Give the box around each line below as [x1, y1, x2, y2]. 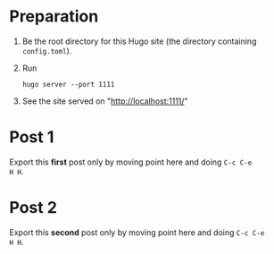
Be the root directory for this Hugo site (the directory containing [21, 36, 257, 47]
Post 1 [9, 127, 54, 148]
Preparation [9, 6, 99, 27]
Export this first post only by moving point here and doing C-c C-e [9, 157, 253, 167]
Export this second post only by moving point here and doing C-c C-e [9, 226, 265, 238]
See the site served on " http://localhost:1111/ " [21, 96, 189, 106]
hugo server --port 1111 [21, 80, 115, 89]
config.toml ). [21, 45, 72, 55]
